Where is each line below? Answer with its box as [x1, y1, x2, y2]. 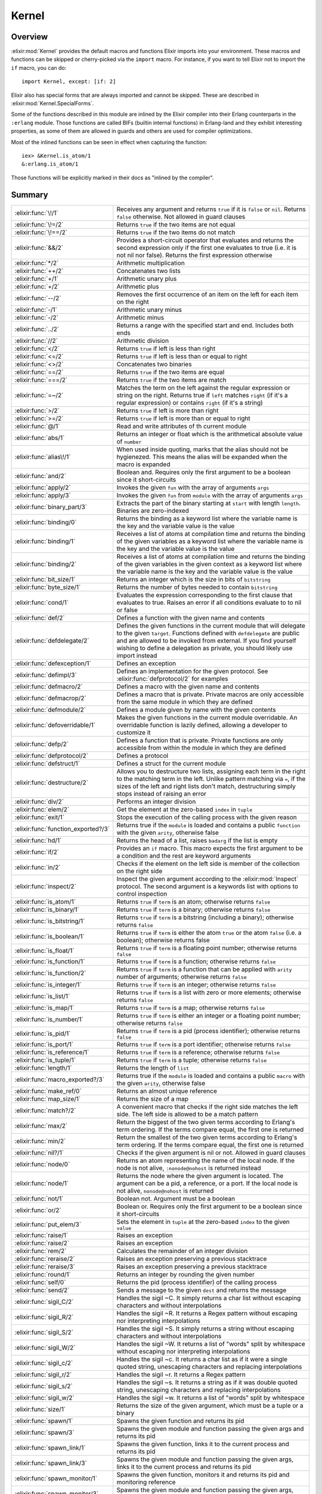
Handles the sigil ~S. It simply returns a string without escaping [116, 1324, 295, 1333]
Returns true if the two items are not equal [116, 220, 236, 228]
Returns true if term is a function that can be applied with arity [116, 965, 292, 973]
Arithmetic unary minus [116, 305, 182, 314]
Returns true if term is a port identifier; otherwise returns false [116, 1040, 291, 1048]
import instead [116, 651, 157, 660]
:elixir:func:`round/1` [14, 1270, 71, 1278]
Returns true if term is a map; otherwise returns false [116, 1003, 265, 1012]
